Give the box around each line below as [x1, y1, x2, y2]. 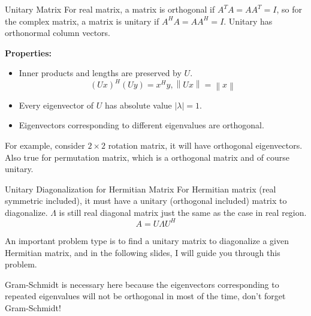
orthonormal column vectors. [5, 26, 110, 39]
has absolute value [105, 98, 172, 111]
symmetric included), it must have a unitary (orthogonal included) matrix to [5, 194, 287, 207]
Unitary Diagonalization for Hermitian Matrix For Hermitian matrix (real [5, 182, 276, 195]
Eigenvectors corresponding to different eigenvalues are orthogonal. [19, 119, 264, 131]
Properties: [5, 46, 52, 59]
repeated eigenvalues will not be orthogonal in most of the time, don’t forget [5, 290, 286, 302]
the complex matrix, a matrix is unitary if [5, 14, 159, 27]
